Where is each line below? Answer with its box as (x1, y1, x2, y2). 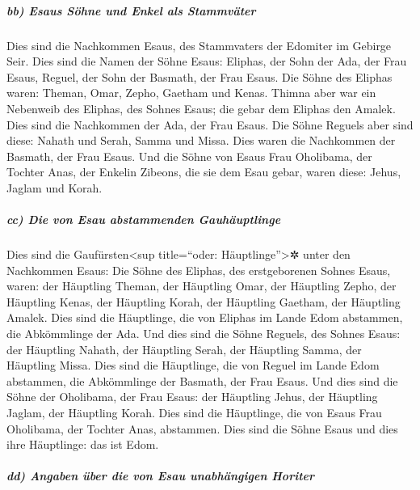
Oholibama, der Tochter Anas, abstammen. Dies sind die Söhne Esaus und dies (6, 420, 398, 437)
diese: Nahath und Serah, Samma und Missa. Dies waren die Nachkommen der (6, 132, 396, 149)
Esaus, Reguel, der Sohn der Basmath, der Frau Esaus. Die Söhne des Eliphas (6, 68, 393, 85)
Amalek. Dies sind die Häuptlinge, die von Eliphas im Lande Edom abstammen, (6, 309, 403, 326)
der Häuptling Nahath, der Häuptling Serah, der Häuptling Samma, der (6, 340, 362, 357)
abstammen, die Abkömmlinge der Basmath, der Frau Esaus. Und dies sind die (6, 372, 398, 389)
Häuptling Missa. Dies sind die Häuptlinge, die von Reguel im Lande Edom (6, 357, 380, 374)
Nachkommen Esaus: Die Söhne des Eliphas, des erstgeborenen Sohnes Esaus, (6, 261, 391, 278)
